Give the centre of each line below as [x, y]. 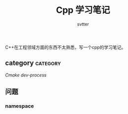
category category [33, 63]
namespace [20, 106]
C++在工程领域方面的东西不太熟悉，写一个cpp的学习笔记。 [65, 47]
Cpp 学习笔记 [83, 10]
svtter [83, 24]
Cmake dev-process [26, 75]
